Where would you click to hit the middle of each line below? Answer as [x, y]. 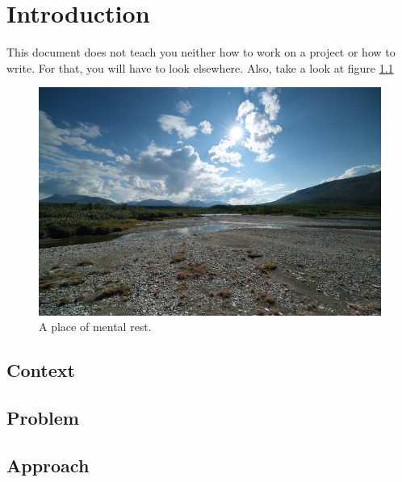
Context [41, 370]
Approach [48, 465]
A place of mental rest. [95, 327]
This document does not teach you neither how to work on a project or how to [201, 52]
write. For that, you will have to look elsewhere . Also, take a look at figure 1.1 [200, 67]
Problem [43, 418]
